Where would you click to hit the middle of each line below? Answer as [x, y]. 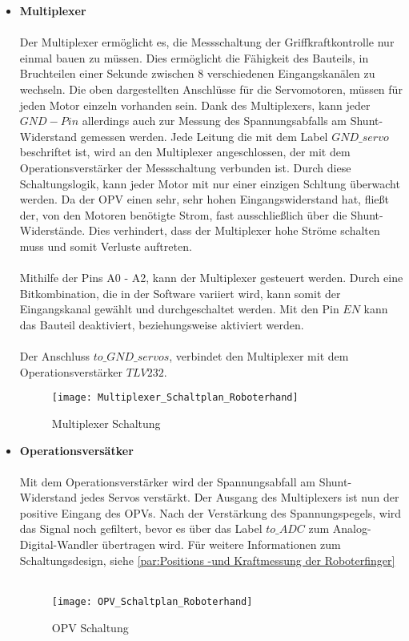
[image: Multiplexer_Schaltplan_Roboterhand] [175, 398]
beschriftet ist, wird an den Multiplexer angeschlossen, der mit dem [185, 152]
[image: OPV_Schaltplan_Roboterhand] [152, 601]
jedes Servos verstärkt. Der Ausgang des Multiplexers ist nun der [240, 497]
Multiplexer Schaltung [106, 423]
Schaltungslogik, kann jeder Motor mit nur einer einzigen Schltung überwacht [210, 183]
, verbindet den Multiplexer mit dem [259, 356]
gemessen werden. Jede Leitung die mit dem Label [204, 136]
